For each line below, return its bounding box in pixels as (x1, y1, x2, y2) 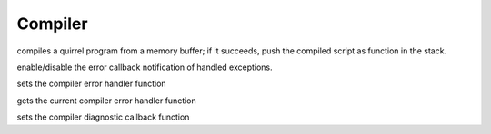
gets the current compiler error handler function (16, 95, 197, 106)
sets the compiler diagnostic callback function (16, 111, 190, 122)
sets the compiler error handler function (16, 78, 167, 90)
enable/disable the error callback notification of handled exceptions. (16, 62, 273, 72)
